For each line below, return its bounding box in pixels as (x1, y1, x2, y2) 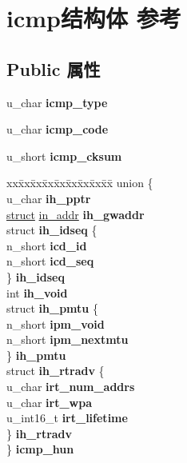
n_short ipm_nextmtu (6, 331, 129, 348)
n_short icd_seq (6, 253, 94, 269)
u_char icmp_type (6, 94, 108, 110)
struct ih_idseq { (6, 222, 97, 238)
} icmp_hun (6, 441, 74, 457)
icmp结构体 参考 (6, 2, 181, 34)
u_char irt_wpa (6, 393, 92, 410)
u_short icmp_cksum (6, 147, 122, 164)
